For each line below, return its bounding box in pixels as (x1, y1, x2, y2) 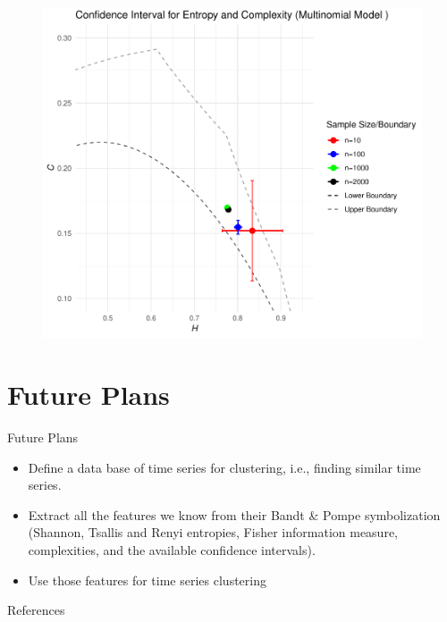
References (7, 601, 65, 619)
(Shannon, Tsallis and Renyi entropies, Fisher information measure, (28, 523, 398, 542)
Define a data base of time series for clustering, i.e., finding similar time (28, 458, 421, 476)
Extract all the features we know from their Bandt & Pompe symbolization (28, 505, 441, 524)
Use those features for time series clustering (28, 570, 266, 589)
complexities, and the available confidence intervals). (28, 541, 316, 559)
